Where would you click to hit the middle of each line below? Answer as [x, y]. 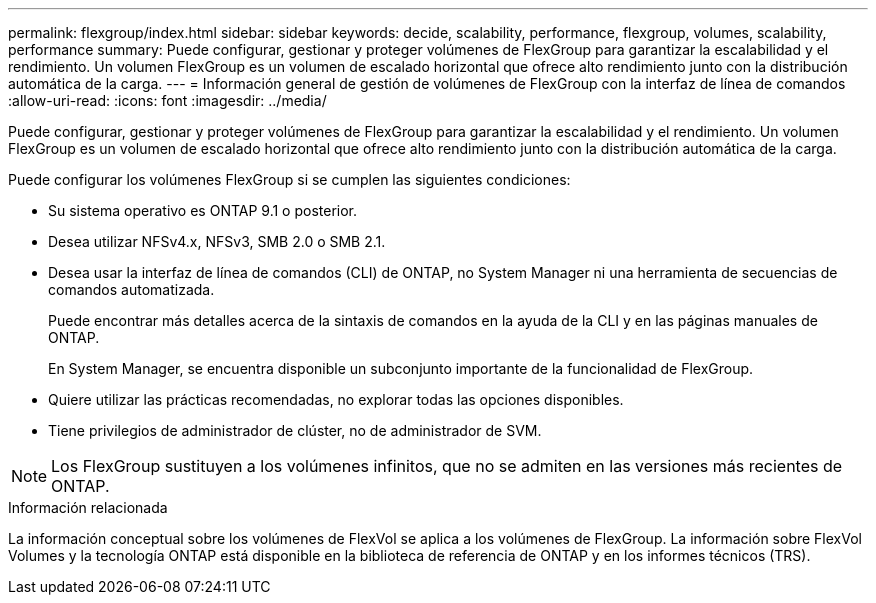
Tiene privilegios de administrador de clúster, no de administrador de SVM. [295, 430]
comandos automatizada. [131, 289]
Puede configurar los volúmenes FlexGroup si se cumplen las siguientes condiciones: [289, 179]
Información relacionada [88, 507]
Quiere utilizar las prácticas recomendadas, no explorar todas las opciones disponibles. [336, 399]
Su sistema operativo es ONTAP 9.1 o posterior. [203, 210]
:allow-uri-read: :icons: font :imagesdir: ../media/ [167, 100]
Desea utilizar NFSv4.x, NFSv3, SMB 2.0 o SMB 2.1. [217, 241]
